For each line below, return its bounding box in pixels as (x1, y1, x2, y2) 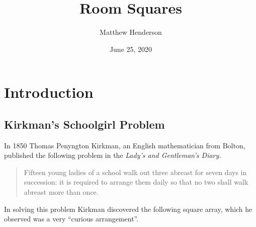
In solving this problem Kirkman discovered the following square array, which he (4, 203, 252, 214)
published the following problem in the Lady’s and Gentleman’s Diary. (4, 150, 221, 160)
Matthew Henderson (100, 27, 162, 37)
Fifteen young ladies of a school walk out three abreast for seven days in (24, 166, 247, 177)
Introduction (4, 82, 94, 102)
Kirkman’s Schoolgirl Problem (4, 116, 165, 132)
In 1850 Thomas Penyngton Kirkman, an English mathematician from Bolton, (4, 140, 245, 150)
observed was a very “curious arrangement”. (4, 213, 139, 224)
